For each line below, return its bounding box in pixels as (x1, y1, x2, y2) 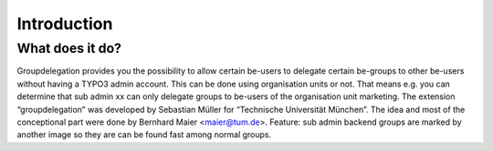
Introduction (16, 14, 113, 34)
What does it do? (16, 40, 122, 56)
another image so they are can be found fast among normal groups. (16, 129, 272, 140)
